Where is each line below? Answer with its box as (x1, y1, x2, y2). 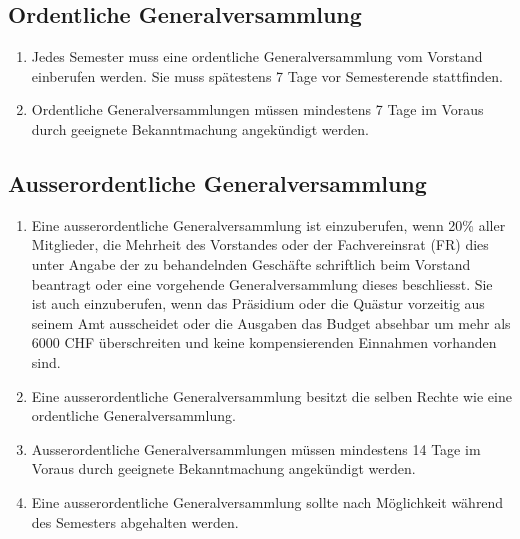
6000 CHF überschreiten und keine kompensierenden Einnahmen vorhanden (31, 332, 497, 353)
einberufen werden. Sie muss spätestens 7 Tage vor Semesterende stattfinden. (31, 65, 504, 86)
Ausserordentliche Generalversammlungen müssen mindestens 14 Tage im (31, 438, 481, 459)
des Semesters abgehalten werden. (31, 511, 239, 532)
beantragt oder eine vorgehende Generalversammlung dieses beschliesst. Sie (31, 273, 493, 294)
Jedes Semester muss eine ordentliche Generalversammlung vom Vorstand (31, 46, 483, 67)
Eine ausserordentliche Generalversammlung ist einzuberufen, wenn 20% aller (31, 214, 506, 235)
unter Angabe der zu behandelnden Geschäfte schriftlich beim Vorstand (31, 253, 471, 274)
